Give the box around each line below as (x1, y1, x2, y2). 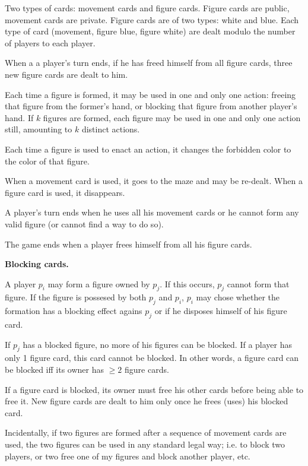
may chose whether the (196, 291, 280, 303)
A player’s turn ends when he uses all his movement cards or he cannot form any (5, 206, 299, 218)
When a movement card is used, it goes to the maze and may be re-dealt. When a (5, 175, 303, 187)
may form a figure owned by (47, 277, 150, 290)
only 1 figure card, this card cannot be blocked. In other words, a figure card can (5, 351, 299, 364)
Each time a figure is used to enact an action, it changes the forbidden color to (5, 142, 291, 155)
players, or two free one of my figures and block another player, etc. (5, 449, 250, 462)
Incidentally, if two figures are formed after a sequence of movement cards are (5, 426, 287, 439)
